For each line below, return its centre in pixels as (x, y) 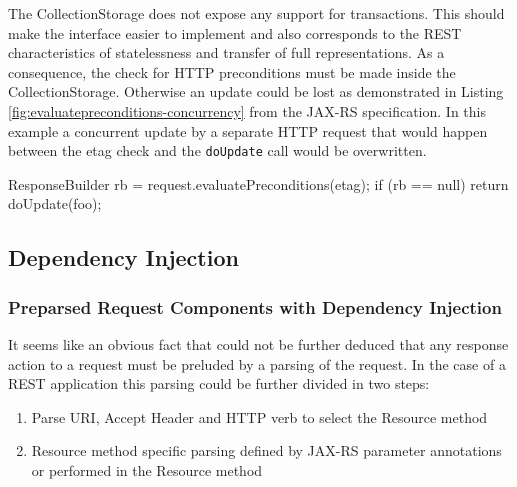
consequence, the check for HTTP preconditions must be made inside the (232, 71)
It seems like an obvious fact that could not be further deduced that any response (258, 344)
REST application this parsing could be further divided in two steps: (219, 383)
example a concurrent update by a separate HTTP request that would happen (248, 130)
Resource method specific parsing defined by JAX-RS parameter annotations (266, 450)
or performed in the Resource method (147, 469)
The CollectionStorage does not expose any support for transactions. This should (256, 13)
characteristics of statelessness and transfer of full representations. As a (226, 52)
